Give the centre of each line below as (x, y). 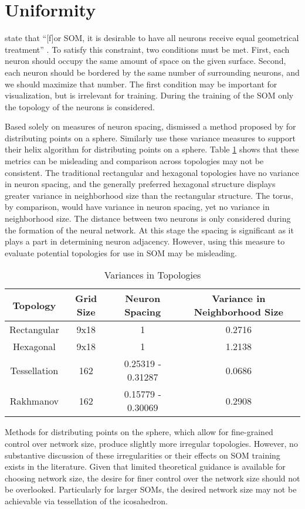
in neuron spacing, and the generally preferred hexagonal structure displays (140, 184)
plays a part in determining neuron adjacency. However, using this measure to (145, 241)
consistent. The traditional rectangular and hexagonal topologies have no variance (152, 172)
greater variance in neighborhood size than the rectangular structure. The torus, (149, 195)
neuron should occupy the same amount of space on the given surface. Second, (145, 61)
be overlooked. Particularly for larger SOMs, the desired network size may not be (151, 489)
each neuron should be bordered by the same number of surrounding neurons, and (152, 72)
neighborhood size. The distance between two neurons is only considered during (148, 218)
